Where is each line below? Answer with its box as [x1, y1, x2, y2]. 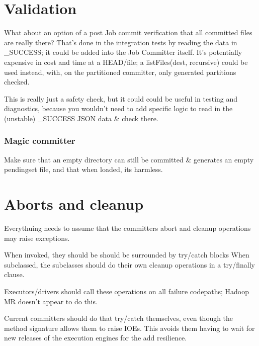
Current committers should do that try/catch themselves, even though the [4, 313, 233, 323]
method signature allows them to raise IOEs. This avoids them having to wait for [4, 322, 255, 333]
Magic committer [4, 134, 75, 147]
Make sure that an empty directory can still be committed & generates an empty [4, 154, 254, 164]
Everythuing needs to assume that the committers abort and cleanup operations [4, 223, 251, 233]
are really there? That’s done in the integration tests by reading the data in [4, 37, 237, 47]
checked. [4, 76, 30, 87]
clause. [4, 269, 25, 280]
